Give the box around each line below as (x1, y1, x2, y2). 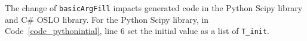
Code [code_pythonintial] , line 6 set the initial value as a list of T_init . (5, 25, 270, 37)
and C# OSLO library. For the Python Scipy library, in (5, 13, 209, 25)
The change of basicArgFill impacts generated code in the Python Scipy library (5, 2, 303, 13)
